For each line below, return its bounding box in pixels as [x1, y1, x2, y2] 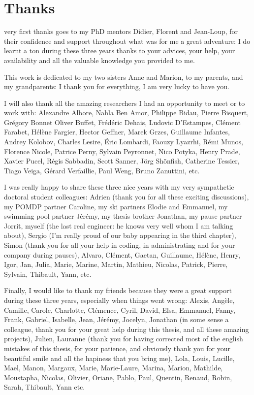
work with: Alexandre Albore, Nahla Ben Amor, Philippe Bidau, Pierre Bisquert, [4, 107, 249, 118]
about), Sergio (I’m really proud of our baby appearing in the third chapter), [4, 230, 236, 240]
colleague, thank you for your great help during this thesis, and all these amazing [4, 324, 249, 334]
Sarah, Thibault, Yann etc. [4, 382, 85, 392]
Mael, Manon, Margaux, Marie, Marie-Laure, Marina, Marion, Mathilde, [4, 362, 223, 373]
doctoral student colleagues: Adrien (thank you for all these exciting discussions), [4, 192, 249, 202]
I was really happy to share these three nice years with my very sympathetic [4, 182, 234, 192]
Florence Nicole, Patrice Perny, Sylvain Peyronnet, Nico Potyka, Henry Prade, [4, 146, 240, 156]
